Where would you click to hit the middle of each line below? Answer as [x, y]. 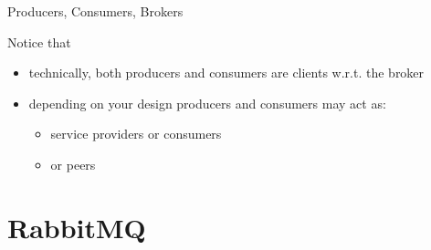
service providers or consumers [136, 134]
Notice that [39, 42]
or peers [73, 164]
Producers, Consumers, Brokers [95, 11]
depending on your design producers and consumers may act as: [207, 103]
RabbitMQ [77, 227]
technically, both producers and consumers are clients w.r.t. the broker [226, 73]
